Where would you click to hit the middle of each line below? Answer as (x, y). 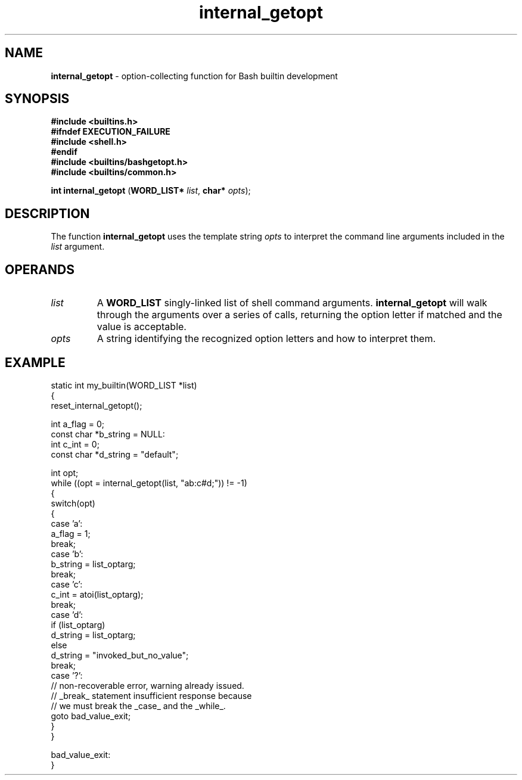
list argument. (78, 247)
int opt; (65, 473)
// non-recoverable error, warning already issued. (147, 685)
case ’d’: (67, 614)
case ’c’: (67, 584)
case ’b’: (67, 554)
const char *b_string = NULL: (108, 434)
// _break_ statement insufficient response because (151, 695)
